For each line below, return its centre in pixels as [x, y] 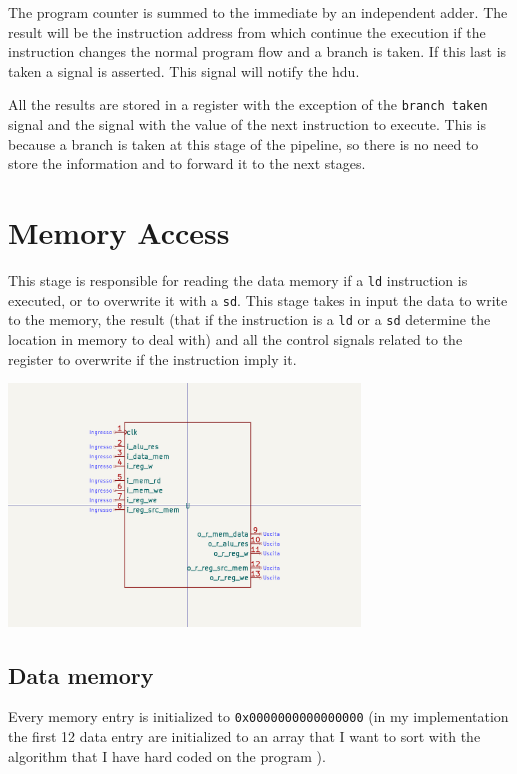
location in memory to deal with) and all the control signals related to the [235, 338]
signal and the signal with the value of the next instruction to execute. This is [247, 124]
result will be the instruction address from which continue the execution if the [247, 31]
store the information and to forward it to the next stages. [187, 163]
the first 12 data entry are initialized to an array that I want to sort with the [244, 736]
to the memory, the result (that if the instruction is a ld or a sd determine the [249, 319]
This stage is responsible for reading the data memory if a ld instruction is [238, 279]
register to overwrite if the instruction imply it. [152, 358]
